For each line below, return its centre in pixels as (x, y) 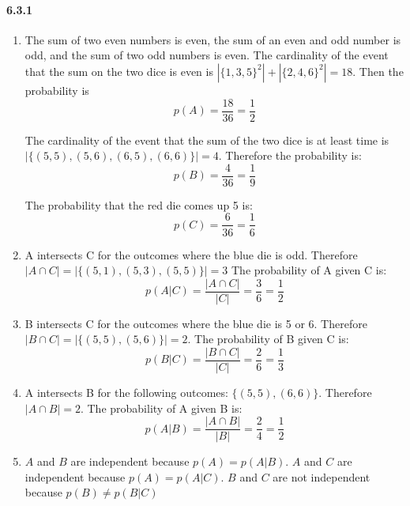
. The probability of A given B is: (161, 408)
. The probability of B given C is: (268, 339)
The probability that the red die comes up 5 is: (139, 204)
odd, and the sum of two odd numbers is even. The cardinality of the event (207, 55)
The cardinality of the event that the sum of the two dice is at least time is (207, 140)
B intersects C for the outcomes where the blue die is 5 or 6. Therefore (196, 323)
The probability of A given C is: (309, 270)
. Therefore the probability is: (290, 155)
